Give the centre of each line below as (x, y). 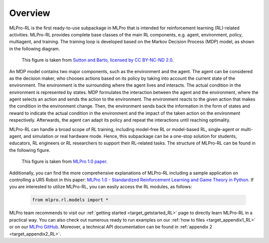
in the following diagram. (35, 49)
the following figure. (30, 150)
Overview (30, 13)
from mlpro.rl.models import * (70, 200)
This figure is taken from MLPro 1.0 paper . (65, 161)
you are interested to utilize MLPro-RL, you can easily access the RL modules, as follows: (101, 187)
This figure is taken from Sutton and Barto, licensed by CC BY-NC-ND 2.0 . (98, 60)
